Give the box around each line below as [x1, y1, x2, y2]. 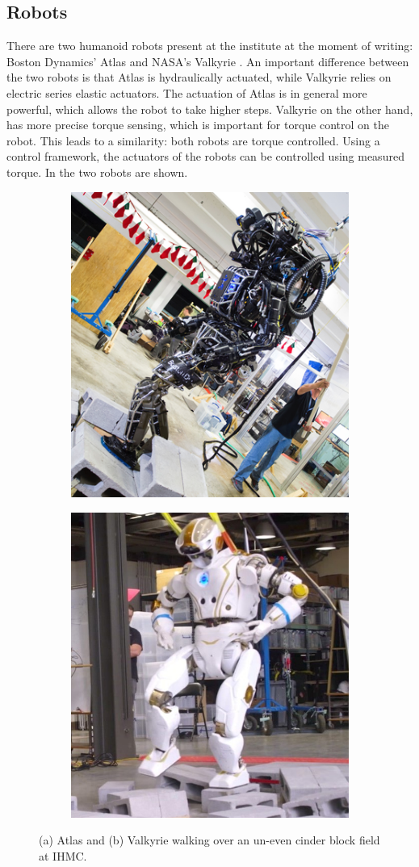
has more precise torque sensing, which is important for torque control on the [6, 116, 389, 133]
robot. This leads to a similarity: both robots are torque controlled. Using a [6, 132, 380, 149]
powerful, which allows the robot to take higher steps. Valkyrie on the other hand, [6, 100, 413, 117]
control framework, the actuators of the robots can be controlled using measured [6, 148, 404, 165]
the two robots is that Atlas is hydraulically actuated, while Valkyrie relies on [6, 69, 392, 86]
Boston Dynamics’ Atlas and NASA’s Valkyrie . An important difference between [6, 52, 409, 69]
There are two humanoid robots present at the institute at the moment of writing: [6, 37, 413, 54]
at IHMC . [39, 848, 87, 865]
